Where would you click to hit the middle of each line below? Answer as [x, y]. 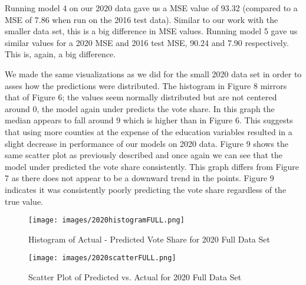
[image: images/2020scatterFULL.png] [102, 258]
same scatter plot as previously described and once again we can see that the [144, 155]
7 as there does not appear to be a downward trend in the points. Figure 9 [139, 178]
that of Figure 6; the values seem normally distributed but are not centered [141, 97]
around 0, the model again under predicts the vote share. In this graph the [140, 108]
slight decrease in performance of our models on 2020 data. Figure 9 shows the [147, 143]
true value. [24, 201]
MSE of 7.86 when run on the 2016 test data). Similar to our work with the [142, 19]
